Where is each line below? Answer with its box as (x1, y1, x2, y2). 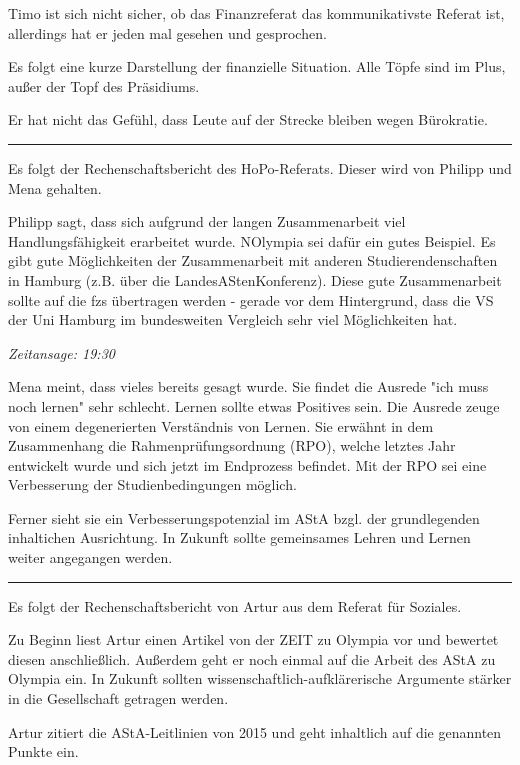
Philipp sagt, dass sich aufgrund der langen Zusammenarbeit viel (8, 211, 406, 232)
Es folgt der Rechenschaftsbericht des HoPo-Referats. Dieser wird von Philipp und (8, 157, 512, 178)
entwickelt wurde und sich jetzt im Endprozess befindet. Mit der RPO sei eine (8, 454, 487, 475)
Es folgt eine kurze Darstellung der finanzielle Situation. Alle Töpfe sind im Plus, (8, 56, 506, 77)
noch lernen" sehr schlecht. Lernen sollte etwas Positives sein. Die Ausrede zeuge (8, 395, 500, 416)
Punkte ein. (8, 741, 79, 762)
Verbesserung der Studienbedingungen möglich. (8, 474, 297, 495)
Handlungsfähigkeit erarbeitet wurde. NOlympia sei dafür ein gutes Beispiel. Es (8, 230, 496, 251)
